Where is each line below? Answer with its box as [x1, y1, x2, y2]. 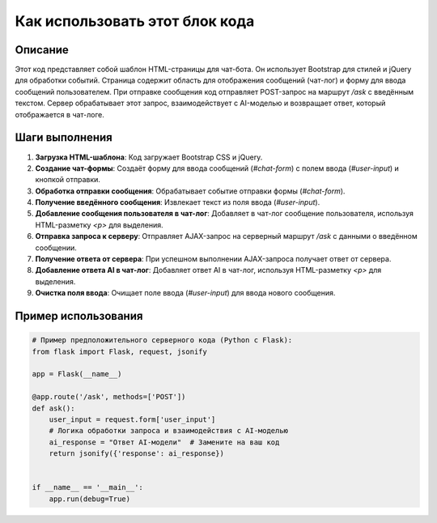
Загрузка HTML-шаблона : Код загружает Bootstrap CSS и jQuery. [35, 152, 263, 162]
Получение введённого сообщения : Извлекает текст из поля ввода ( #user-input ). [35, 198, 320, 207]
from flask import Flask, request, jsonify [32, 347, 208, 356]
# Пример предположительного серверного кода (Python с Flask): [32, 336, 293, 345]
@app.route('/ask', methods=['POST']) [32, 393, 186, 402]
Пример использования [15, 309, 143, 323]
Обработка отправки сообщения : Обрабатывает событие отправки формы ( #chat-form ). [35, 186, 346, 196]
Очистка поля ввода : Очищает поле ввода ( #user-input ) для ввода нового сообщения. [35, 288, 336, 298]
